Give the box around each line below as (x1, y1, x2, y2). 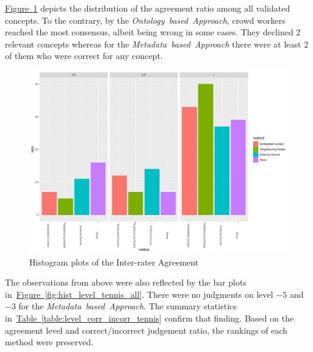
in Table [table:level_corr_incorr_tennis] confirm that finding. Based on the (5, 312, 294, 324)
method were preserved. (5, 336, 93, 348)
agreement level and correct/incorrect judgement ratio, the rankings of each (5, 323, 288, 336)
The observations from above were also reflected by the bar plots (5, 276, 246, 289)
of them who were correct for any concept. (5, 49, 163, 62)
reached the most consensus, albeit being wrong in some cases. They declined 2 (5, 26, 301, 38)
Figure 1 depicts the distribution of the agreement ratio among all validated (5, 2, 290, 14)
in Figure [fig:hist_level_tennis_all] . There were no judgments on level (5, 287, 273, 300)
